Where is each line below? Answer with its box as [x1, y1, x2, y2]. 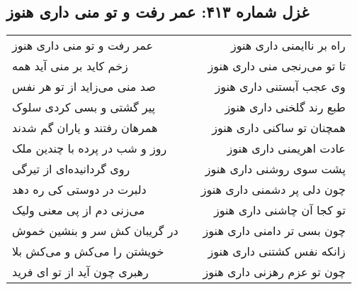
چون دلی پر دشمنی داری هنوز [200, 181, 346, 198]
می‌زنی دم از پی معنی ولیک [12, 202, 145, 219]
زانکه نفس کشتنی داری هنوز [208, 243, 346, 260]
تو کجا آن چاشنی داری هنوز [214, 202, 346, 219]
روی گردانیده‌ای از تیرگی [12, 160, 130, 178]
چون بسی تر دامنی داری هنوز [203, 222, 346, 239]
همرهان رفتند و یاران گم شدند [12, 119, 158, 136]
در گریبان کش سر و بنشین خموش [12, 222, 178, 239]
